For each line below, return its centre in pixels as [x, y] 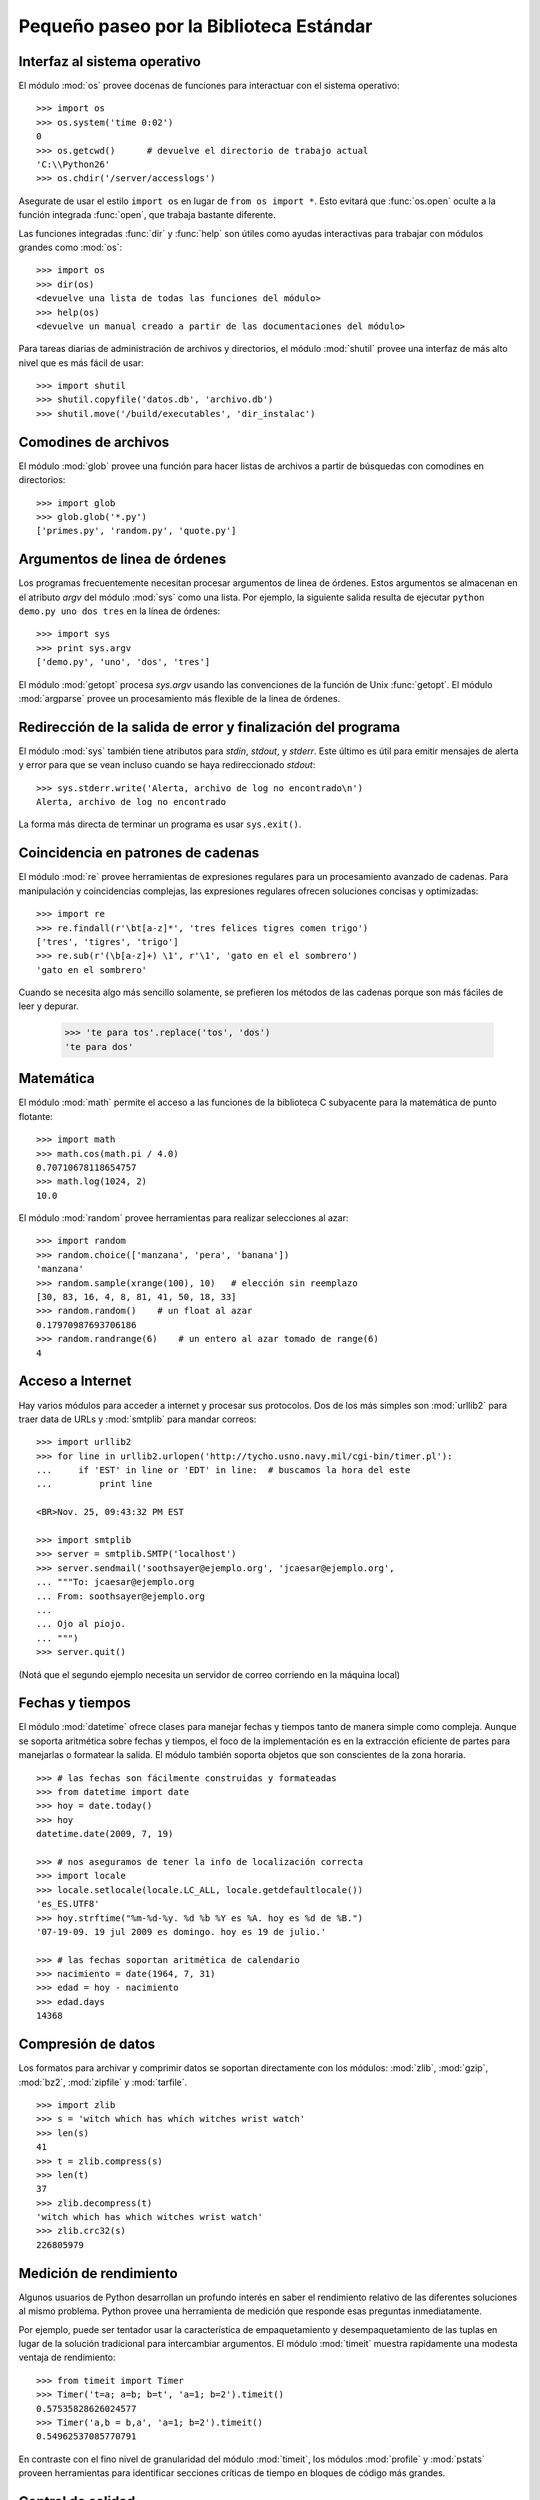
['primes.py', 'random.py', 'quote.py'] [136, 531]
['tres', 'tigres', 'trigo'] [107, 941]
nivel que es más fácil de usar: [81, 362]
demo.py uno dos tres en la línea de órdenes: [119, 611]
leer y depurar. [48, 1006]
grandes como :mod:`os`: [70, 247]
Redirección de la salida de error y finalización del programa [209, 726]
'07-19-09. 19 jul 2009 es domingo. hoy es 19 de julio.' [181, 1931]
